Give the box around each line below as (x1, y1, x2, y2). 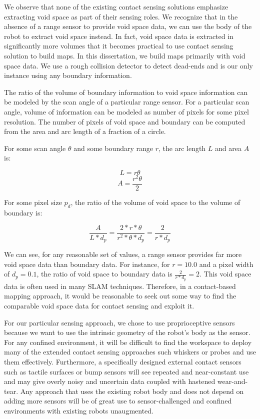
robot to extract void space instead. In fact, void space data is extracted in (4, 30, 233, 41)
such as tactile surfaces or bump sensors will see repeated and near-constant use (4, 366, 249, 376)
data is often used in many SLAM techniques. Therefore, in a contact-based (4, 280, 236, 291)
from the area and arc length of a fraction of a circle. (4, 126, 166, 136)
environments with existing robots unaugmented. (4, 405, 153, 415)
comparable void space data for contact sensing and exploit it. (4, 300, 194, 311)
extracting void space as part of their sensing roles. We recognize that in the (4, 11, 238, 21)
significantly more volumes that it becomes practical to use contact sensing (4, 40, 233, 51)
